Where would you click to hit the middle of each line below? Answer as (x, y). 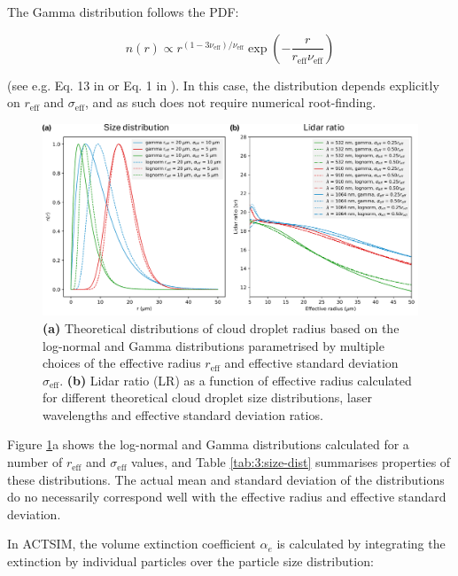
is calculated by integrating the (361, 544)
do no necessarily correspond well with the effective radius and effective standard (227, 497)
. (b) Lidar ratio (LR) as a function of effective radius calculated (236, 380)
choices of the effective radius (122, 363)
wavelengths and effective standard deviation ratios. (183, 414)
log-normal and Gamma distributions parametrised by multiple (213, 345)
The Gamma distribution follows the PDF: (123, 12)
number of (35, 462)
